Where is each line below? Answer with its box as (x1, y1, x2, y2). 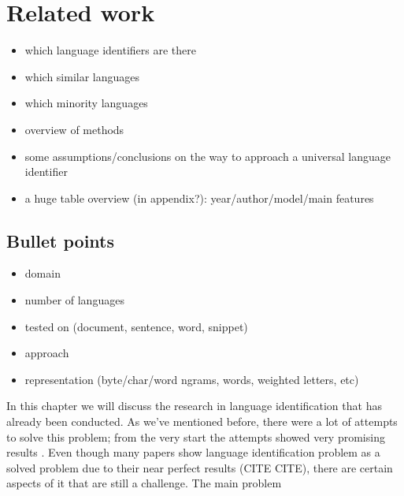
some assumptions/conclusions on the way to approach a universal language (24, 147, 391, 164)
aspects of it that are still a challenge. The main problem (6, 475, 282, 491)
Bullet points (6, 228, 115, 252)
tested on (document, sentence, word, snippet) (24, 318, 248, 334)
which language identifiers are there (24, 42, 196, 58)
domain (24, 265, 61, 282)
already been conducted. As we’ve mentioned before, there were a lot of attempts (6, 413, 398, 430)
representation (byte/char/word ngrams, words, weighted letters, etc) (24, 371, 359, 387)
